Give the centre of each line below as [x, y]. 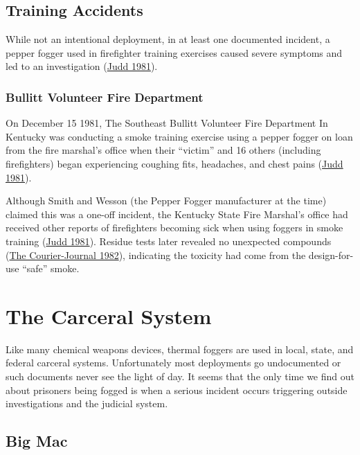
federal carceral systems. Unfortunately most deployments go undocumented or [173, 363]
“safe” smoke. [51, 268]
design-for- [331, 255]
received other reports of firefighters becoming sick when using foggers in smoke [174, 227]
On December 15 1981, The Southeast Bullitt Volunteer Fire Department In [167, 123]
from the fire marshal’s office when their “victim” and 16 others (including [163, 150]
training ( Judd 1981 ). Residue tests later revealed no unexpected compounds [169, 241]
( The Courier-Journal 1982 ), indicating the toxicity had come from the [156, 255]
